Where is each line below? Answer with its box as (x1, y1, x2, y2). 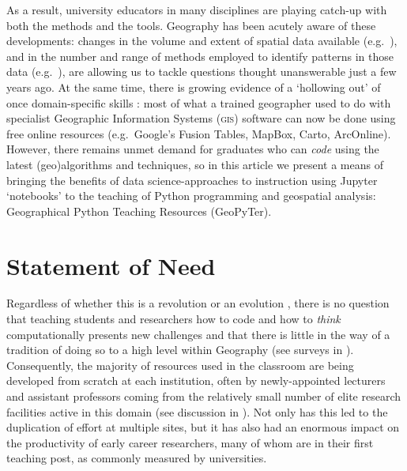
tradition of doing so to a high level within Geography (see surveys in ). (6, 341, 354, 358)
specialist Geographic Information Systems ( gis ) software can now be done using (6, 110, 396, 126)
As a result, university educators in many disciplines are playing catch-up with (6, 2, 387, 17)
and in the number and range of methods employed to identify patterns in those (6, 47, 394, 64)
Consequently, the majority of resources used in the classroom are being (6, 356, 354, 373)
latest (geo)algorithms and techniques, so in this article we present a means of (6, 156, 383, 172)
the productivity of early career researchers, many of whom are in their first (6, 434, 374, 450)
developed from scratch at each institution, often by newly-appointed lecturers (6, 372, 386, 389)
